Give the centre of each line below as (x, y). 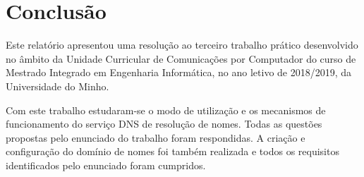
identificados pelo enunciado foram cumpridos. (106, 165)
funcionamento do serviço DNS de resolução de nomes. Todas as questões (164, 124)
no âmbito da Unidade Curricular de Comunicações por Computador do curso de (181, 58)
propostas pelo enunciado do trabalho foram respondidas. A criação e (156, 137)
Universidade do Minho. (57, 86)
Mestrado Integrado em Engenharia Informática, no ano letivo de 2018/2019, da (179, 72)
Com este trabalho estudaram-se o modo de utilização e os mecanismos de (166, 110)
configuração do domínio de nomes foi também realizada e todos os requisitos (172, 151)
